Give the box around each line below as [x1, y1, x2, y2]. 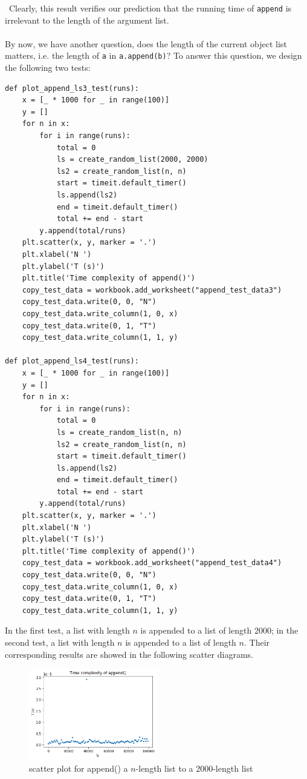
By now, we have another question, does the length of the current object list [5, 37, 287, 50]
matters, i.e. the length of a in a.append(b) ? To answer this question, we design [5, 49, 302, 62]
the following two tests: [5, 61, 91, 74]
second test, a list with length [5, 636, 115, 648]
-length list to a [135, 761, 193, 774]
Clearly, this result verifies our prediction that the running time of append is [8, 2, 292, 14]
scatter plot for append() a [29, 761, 128, 774]
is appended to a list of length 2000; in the [140, 624, 299, 637]
